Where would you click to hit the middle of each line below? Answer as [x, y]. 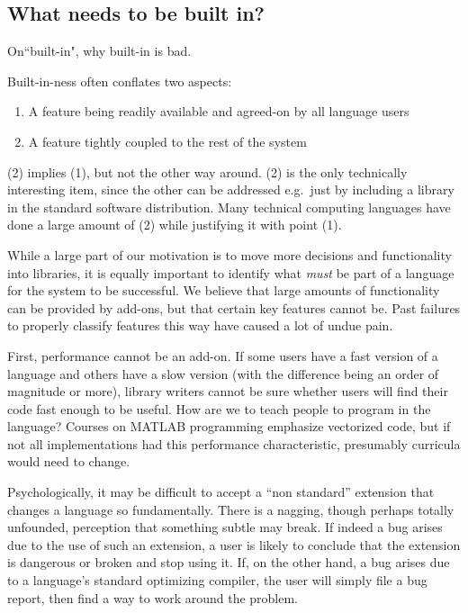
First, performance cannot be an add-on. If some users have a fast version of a [223, 355]
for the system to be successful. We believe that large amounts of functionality [224, 290]
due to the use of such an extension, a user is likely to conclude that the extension [234, 544]
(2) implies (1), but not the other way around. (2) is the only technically [207, 171]
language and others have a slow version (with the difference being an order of [223, 373]
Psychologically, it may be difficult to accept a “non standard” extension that [221, 492]
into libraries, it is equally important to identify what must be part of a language [231, 272]
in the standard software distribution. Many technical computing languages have [229, 207]
